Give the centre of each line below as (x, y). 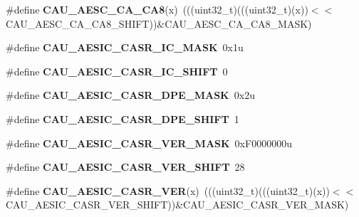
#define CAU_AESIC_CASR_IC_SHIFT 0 (117, 71)
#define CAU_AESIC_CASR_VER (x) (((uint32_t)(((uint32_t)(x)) (168, 190)
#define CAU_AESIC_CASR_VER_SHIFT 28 (125, 167)
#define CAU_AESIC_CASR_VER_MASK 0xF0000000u (149, 143)
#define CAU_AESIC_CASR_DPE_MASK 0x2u (130, 95)
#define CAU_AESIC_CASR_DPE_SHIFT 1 (123, 118)
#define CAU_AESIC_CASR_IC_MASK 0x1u (125, 47)
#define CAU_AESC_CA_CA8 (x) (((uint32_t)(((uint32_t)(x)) (157, 9)
